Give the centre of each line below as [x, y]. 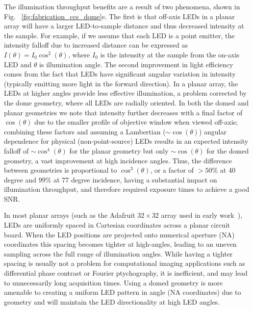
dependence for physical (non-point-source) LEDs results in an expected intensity [126, 141]
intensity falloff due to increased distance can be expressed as [96, 45]
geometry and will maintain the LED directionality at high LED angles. [112, 301]
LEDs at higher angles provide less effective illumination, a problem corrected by [125, 93]
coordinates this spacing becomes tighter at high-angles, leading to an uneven [120, 244]
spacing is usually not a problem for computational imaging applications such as [125, 263]
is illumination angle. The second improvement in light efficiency [136, 64]
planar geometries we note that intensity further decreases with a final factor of [123, 112]
